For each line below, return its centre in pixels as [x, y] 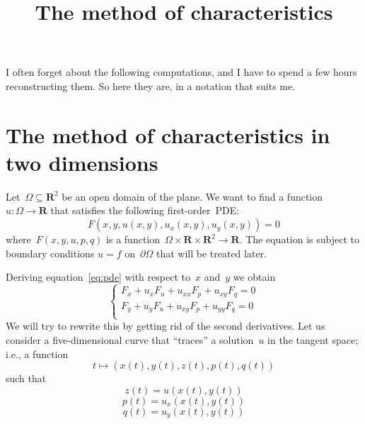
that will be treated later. [211, 253]
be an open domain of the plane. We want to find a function [192, 196]
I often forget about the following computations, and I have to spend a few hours [181, 72]
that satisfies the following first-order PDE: [145, 210]
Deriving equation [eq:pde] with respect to [98, 277]
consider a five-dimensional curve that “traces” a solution [130, 339]
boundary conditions [50, 253]
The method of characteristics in [168, 134]
